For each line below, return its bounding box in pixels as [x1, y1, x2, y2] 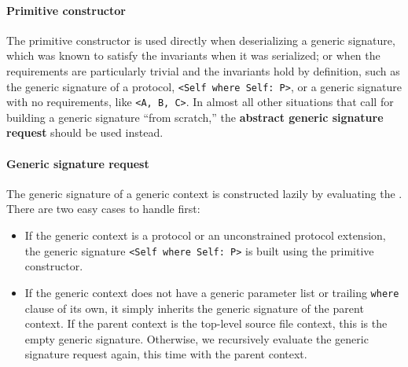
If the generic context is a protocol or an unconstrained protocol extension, [24, 227, 386, 244]
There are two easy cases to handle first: [6, 200, 200, 217]
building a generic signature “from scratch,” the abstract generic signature [6, 108, 384, 125]
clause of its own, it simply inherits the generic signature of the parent [24, 299, 364, 316]
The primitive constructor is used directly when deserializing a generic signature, [6, 31, 395, 48]
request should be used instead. [6, 124, 164, 141]
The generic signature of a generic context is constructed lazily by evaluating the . [6, 185, 402, 201]
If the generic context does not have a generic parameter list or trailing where [24, 284, 399, 300]
